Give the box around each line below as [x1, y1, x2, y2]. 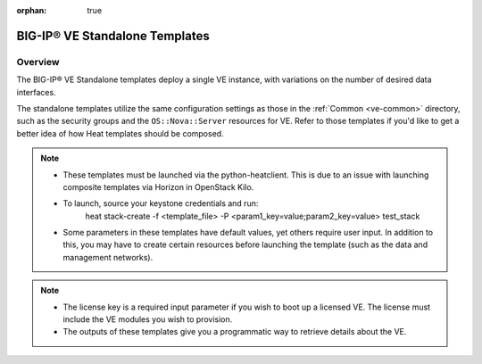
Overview [16, 55, 60, 68]
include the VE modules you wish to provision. [62, 314, 233, 325]
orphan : [16, 5, 47, 15]
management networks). [62, 252, 154, 262]
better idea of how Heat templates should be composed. [16, 128, 224, 138]
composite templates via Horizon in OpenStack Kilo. [62, 181, 254, 192]
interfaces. [16, 87, 57, 97]
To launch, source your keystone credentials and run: [62, 198, 259, 209]
